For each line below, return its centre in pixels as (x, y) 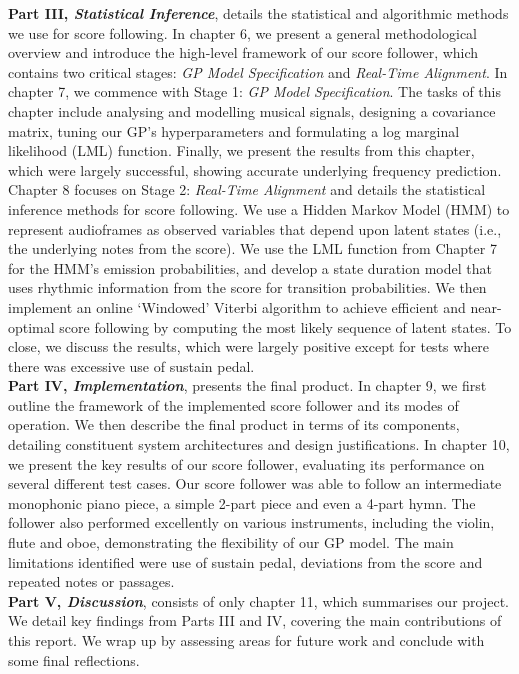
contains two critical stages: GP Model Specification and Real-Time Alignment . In (258, 71)
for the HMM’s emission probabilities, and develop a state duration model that (250, 267)
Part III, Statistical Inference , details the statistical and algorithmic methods (258, 13)
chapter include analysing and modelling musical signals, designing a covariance (252, 110)
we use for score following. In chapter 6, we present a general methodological (242, 32)
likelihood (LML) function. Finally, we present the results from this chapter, (241, 150)
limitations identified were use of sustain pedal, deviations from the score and (245, 561)
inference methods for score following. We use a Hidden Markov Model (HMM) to (259, 208)
